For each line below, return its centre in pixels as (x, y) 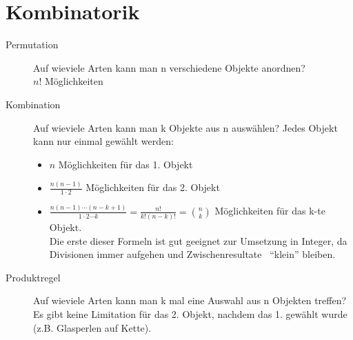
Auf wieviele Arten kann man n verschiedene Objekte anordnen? (169, 67)
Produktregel (33, 277)
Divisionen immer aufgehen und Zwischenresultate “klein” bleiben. (192, 254)
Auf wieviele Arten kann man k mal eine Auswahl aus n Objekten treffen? (190, 300)
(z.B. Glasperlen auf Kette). (92, 327)
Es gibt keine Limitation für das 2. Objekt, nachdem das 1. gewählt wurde (190, 314)
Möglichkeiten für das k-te (270, 211)
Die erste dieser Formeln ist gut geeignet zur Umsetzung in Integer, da (198, 240)
